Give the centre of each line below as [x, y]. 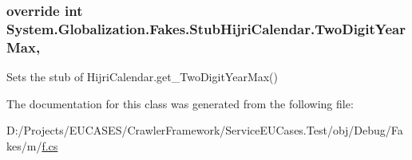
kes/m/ [24, 145]
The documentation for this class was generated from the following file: [180, 103]
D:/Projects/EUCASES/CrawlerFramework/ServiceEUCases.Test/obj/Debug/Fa [205, 130]
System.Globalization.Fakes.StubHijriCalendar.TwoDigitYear [206, 28]
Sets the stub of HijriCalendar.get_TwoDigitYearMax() [143, 77]
